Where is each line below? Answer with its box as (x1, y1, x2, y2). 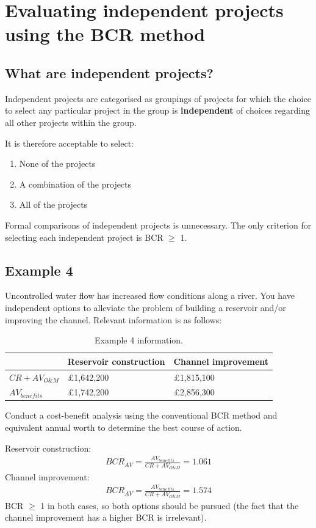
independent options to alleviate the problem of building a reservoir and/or (5, 301, 286, 313)
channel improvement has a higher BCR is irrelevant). (5, 511, 207, 524)
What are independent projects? (5, 63, 214, 82)
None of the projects (19, 157, 96, 170)
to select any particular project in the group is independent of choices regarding (5, 104, 311, 117)
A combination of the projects (19, 177, 132, 190)
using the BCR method (5, 21, 206, 46)
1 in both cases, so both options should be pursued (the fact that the (40, 499, 299, 512)
